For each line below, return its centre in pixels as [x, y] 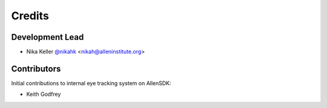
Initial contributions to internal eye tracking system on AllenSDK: [91, 83]
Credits [30, 16]
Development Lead [48, 37]
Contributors [36, 68]
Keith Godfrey [44, 94]
